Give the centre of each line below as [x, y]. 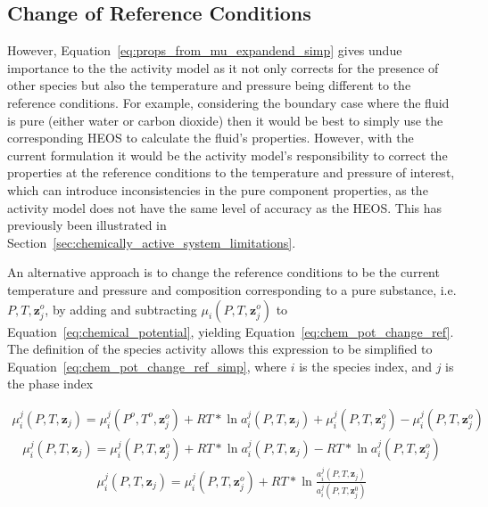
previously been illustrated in [87, 225]
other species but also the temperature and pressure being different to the [209, 85]
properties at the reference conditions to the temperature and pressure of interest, [231, 172]
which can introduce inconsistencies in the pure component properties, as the [218, 189]
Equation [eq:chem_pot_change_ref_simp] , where [147, 366]
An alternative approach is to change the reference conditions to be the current [223, 272]
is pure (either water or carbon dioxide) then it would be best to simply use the [225, 120]
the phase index [50, 384]
